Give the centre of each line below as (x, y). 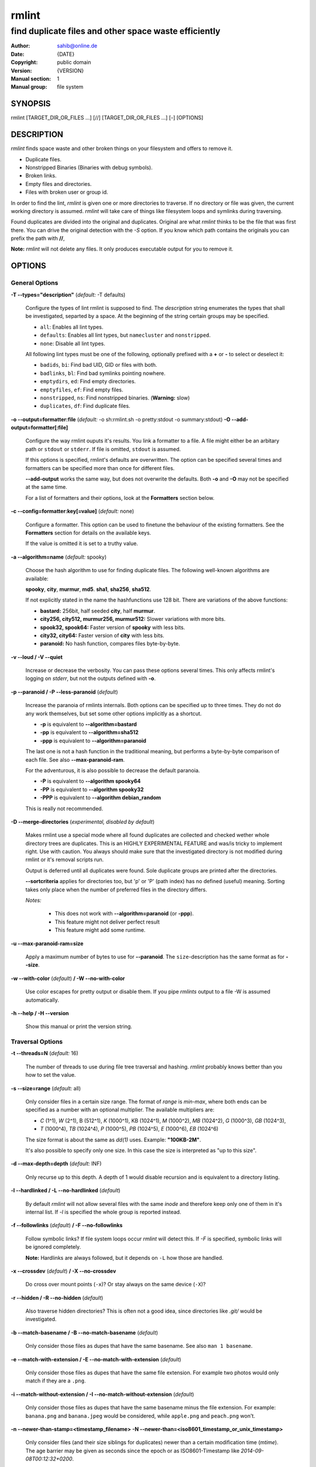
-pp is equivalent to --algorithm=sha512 (89, 732)
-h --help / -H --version (40, 1013)
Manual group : (29, 87)
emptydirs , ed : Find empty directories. (88, 381)
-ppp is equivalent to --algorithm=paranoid (93, 741)
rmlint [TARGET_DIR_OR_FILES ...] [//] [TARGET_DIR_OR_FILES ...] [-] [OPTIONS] (107, 118)
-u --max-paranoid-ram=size (47, 943)
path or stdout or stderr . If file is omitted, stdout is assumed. (103, 449)
